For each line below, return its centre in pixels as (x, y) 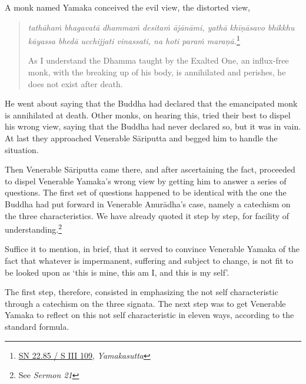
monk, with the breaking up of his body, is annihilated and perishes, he (157, 72)
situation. (22, 149)
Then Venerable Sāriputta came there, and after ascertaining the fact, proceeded (150, 169)
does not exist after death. (75, 83)
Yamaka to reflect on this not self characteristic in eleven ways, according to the (149, 315)
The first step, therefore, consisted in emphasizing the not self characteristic (142, 292)
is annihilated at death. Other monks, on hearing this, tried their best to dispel (148, 115)
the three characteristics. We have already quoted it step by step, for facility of (147, 215)
